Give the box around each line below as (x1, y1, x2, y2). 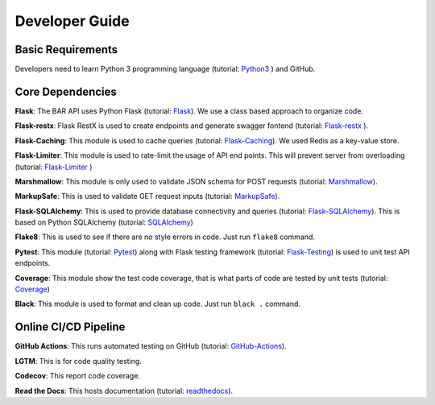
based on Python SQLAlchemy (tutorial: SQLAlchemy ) (14, 217, 193, 227)
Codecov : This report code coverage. (14, 371, 141, 381)
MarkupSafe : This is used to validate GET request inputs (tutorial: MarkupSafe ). (14, 192, 280, 201)
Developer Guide (14, 12, 130, 30)
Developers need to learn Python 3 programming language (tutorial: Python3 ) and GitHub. (14, 64, 316, 74)
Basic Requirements (14, 43, 118, 56)
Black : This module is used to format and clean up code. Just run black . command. (14, 299, 301, 309)
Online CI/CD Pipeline (14, 320, 126, 334)
